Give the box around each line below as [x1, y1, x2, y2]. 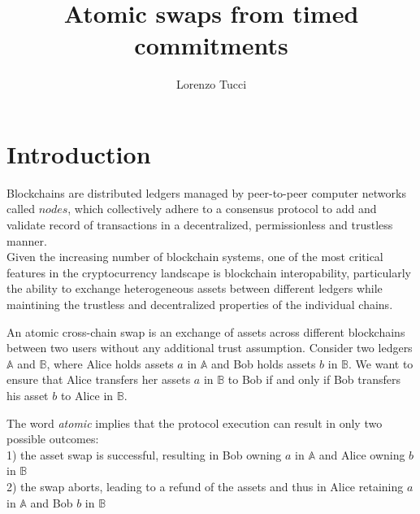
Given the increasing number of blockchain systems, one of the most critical [6, 248, 383, 265]
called [6, 200, 35, 217]
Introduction [6, 137, 151, 170]
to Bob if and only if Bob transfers [227, 371, 401, 388]
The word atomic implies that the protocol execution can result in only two [6, 414, 383, 431]
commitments [134, 28, 288, 62]
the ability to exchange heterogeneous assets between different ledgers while [6, 280, 383, 297]
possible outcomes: [6, 430, 99, 447]
